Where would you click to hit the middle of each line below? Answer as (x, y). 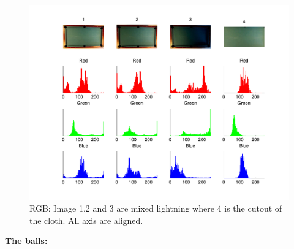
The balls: (26, 241)
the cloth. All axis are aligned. (86, 220)
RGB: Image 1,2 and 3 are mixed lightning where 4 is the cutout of (156, 208)
